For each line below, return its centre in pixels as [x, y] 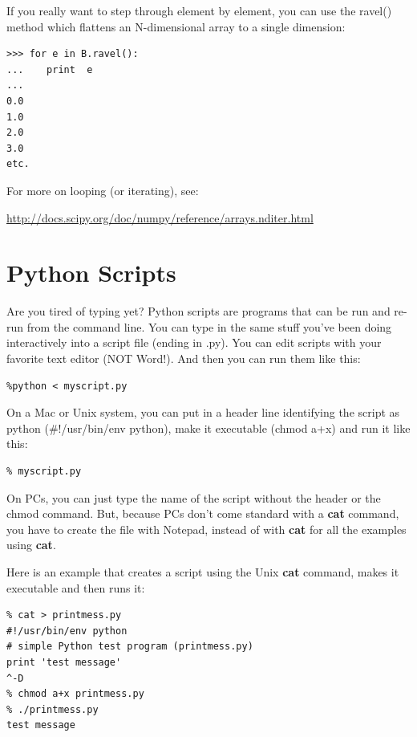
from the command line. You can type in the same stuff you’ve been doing [209, 326]
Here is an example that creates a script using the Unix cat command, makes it [203, 571]
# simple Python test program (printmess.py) [130, 647]
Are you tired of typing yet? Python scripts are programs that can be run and [198, 311]
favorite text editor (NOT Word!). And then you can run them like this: [184, 358]
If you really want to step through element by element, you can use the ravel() [199, 10]
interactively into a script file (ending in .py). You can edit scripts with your [194, 342]
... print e [50, 69]
